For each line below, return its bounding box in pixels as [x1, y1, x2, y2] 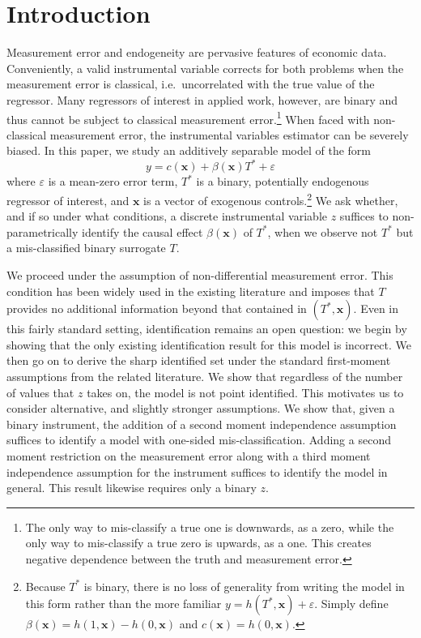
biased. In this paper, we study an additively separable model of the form [6, 142, 372, 159]
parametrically [6, 223, 79, 240]
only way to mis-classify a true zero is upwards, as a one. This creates [25, 534, 372, 551]
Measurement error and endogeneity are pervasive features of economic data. [6, 44, 387, 61]
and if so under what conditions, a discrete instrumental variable [6, 208, 327, 225]
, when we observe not [267, 223, 378, 240]
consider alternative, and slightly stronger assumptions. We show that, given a [6, 400, 395, 417]
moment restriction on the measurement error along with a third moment [6, 447, 371, 464]
